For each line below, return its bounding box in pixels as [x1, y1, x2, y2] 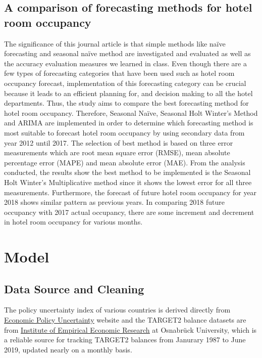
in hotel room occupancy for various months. [4, 216, 143, 227]
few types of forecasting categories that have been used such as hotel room [4, 68, 235, 78]
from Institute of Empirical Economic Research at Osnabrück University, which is [4, 324, 257, 335]
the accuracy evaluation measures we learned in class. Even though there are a [4, 58, 247, 68]
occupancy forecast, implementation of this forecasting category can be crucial [4, 77, 246, 88]
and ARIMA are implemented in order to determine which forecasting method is [4, 117, 253, 128]
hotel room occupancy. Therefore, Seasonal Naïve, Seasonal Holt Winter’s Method [4, 107, 258, 118]
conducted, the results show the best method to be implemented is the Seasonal [4, 167, 251, 177]
